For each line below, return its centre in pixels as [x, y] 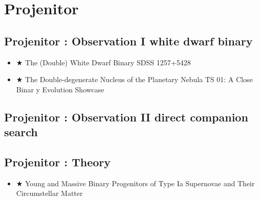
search [21, 132]
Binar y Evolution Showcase [60, 89]
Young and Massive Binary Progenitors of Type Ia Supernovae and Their [140, 183]
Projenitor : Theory [58, 161]
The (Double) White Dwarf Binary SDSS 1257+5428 [108, 62]
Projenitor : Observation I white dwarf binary [128, 41]
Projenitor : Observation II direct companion [126, 117]
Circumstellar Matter [49, 193]
